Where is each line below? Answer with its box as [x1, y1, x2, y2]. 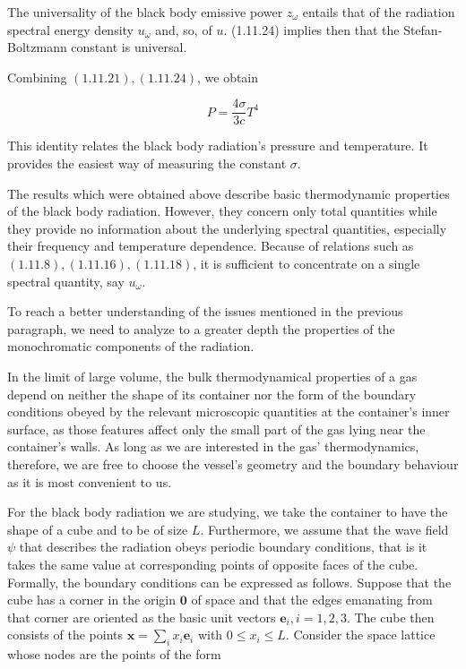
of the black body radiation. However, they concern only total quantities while [7, 202, 437, 220]
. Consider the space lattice [285, 625, 436, 644]
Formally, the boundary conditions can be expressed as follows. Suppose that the [7, 572, 452, 591]
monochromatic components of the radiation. [7, 337, 255, 356]
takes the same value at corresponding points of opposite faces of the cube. [7, 554, 419, 573]
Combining [7, 67, 67, 86]
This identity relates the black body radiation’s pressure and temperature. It [7, 136, 428, 155]
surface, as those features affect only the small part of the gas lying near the [7, 419, 426, 438]
